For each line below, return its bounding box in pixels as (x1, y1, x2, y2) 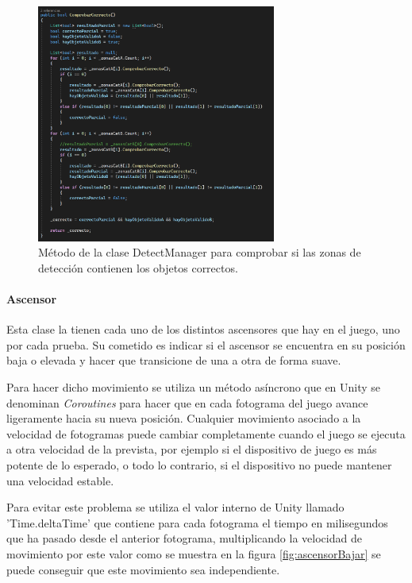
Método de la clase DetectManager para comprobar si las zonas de (38, 244, 361, 261)
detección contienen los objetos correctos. (38, 259, 238, 276)
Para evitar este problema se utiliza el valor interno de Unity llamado (6, 499, 345, 515)
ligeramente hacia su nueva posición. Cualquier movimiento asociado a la (6, 410, 361, 427)
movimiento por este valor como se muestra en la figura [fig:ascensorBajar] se (6, 545, 381, 562)
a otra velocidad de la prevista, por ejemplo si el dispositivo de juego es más (6, 441, 377, 458)
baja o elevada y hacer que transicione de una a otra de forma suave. (6, 352, 341, 369)
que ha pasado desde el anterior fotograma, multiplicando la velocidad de (6, 530, 362, 546)
